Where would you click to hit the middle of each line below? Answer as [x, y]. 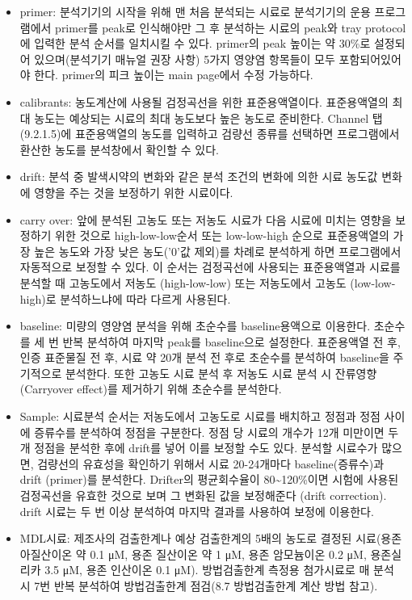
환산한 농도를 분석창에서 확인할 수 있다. [119, 149]
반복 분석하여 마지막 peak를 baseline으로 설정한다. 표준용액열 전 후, [231, 341]
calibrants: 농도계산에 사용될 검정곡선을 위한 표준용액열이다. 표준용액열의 [204, 101]
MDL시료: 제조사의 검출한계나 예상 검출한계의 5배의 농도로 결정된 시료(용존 [211, 538]
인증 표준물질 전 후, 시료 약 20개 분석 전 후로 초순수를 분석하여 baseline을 [204, 357]
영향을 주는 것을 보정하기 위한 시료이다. [134, 192]
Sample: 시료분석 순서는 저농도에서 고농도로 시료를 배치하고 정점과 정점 [200, 416]
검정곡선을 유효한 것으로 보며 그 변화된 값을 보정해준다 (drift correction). [203, 495]
